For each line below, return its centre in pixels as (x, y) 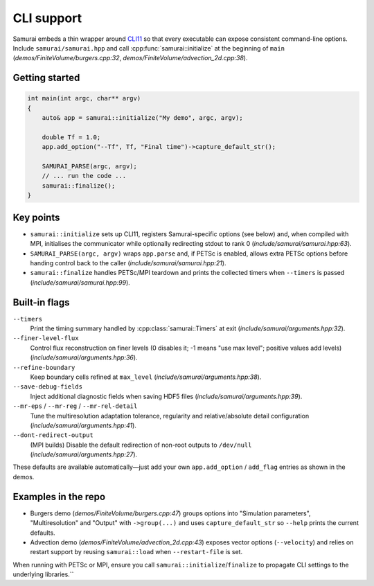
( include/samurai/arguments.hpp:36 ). (84, 357)
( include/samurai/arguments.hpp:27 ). (84, 454)
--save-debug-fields (48, 387)
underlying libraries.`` (43, 574)
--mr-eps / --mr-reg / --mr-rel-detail (75, 406)
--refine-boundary (44, 367)
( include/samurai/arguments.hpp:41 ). (83, 425)
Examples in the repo (59, 496)
